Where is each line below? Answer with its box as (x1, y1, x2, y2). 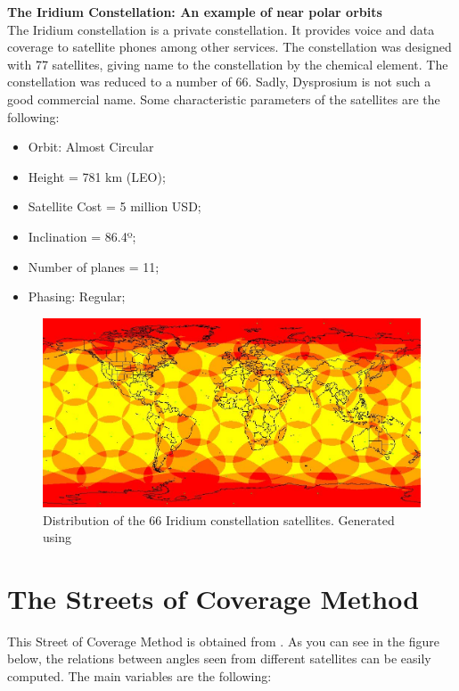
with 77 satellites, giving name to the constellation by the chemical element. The (7, 54, 448, 73)
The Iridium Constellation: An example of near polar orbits (7, 3, 382, 21)
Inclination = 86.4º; (28, 226, 136, 245)
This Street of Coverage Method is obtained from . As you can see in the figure (7, 631, 439, 650)
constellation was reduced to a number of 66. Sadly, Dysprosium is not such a (7, 72, 431, 91)
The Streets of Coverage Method (7, 580, 420, 616)
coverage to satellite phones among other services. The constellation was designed (7, 37, 452, 56)
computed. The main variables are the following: (7, 667, 272, 686)
